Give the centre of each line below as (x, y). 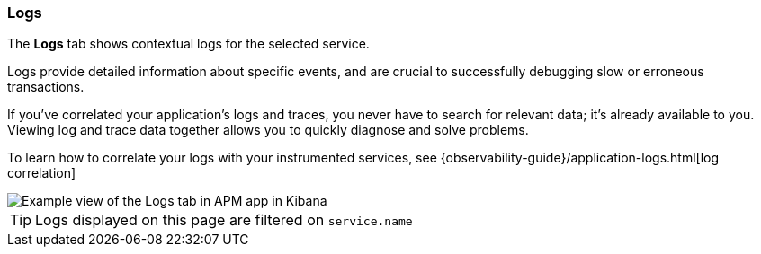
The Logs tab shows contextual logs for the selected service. (188, 44)
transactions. (46, 87)
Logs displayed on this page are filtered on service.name (224, 220)
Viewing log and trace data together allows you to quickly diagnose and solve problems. (268, 130)
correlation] (42, 173)
